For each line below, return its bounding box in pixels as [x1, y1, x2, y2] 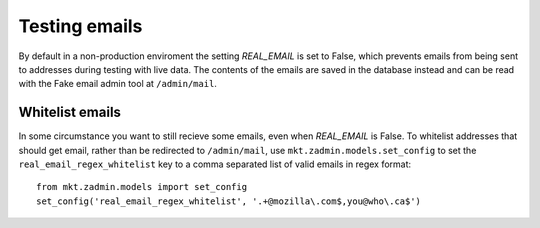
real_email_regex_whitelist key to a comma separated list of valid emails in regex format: [18, 158, 412, 170]
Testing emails [18, 15, 143, 37]
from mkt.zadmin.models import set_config [36, 181, 248, 193]
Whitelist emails [18, 104, 122, 121]
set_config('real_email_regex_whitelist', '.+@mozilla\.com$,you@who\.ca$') [36, 195, 422, 207]
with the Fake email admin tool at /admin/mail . [18, 78, 217, 90]
